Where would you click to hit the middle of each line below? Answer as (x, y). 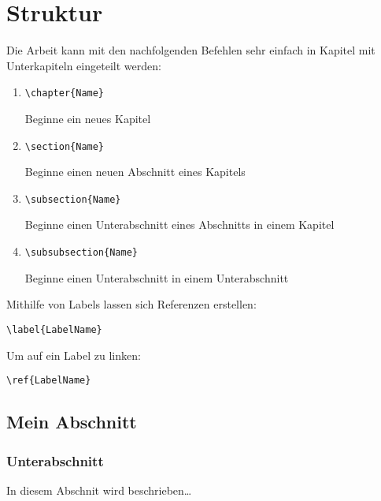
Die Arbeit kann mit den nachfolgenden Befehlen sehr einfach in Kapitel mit (191, 50)
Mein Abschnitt (72, 422)
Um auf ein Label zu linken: (74, 355)
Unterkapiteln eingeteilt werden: (84, 65)
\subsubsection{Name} (81, 253)
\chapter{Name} (65, 93)
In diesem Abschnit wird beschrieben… (99, 490)
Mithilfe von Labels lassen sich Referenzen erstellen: (131, 304)
